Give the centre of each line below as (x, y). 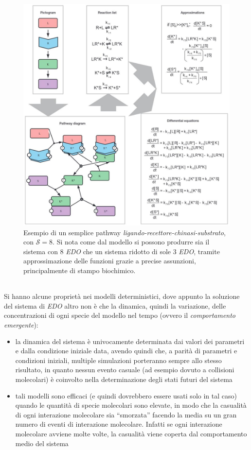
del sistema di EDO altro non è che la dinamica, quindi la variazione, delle (115, 305)
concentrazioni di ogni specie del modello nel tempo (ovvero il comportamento (120, 315)
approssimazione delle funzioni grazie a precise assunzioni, (110, 261)
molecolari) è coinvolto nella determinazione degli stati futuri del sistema (124, 379)
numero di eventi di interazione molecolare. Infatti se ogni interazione (119, 424)
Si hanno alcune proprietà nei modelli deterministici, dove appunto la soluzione (122, 296)
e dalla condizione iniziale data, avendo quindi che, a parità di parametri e (126, 351)
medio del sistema (42, 443)
